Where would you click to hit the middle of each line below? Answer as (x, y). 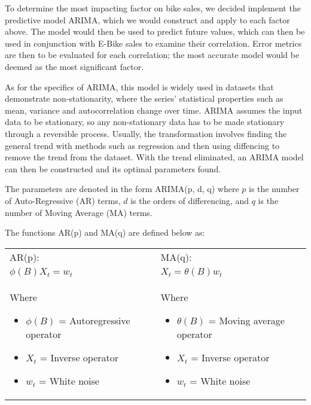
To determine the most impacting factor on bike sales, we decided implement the (153, 8)
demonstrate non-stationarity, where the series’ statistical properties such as (144, 98)
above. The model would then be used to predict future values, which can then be (155, 31)
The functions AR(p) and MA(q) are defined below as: (105, 232)
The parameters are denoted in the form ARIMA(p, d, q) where (122, 189)
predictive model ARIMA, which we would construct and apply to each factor (147, 19)
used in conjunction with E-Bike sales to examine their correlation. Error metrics (153, 43)
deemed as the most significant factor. (74, 66)
